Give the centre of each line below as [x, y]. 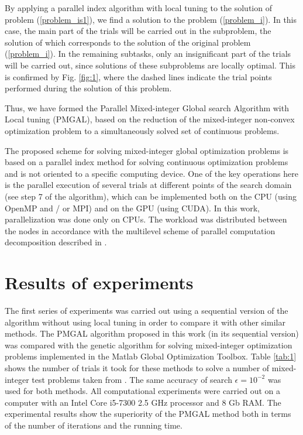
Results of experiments [99, 282]
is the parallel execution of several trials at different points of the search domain [148, 185]
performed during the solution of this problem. [88, 88]
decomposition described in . [56, 242]
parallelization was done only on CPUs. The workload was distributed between [146, 219]
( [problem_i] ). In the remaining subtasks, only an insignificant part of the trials [148, 54]
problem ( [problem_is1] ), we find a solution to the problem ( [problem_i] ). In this [151, 19]
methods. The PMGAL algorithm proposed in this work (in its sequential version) [152, 333]
